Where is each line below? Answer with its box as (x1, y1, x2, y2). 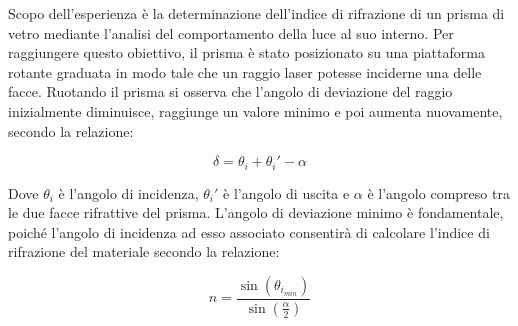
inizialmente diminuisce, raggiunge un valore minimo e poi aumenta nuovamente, (8, 100, 503, 121)
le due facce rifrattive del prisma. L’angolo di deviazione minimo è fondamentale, (8, 202, 504, 223)
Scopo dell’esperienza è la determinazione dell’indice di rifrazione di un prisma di (8, 3, 505, 23)
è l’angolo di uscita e (223, 182, 350, 203)
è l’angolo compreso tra (367, 182, 510, 203)
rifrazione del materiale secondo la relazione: (8, 241, 280, 262)
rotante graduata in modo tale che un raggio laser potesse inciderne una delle (8, 61, 482, 82)
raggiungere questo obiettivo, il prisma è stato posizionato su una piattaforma (8, 42, 485, 63)
